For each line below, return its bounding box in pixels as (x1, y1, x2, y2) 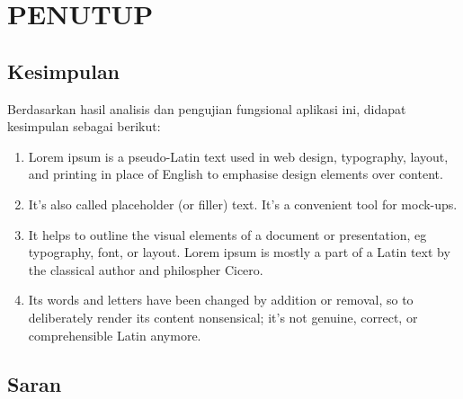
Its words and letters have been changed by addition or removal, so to (28, 290, 414, 309)
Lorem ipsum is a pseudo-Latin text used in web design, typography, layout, (28, 146, 449, 165)
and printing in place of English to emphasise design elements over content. (28, 164, 443, 183)
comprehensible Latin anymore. (28, 325, 201, 344)
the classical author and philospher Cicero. (28, 260, 263, 279)
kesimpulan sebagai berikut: (7, 117, 161, 136)
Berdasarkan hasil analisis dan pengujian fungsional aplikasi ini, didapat (7, 99, 406, 118)
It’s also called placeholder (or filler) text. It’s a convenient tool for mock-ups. (28, 194, 458, 213)
